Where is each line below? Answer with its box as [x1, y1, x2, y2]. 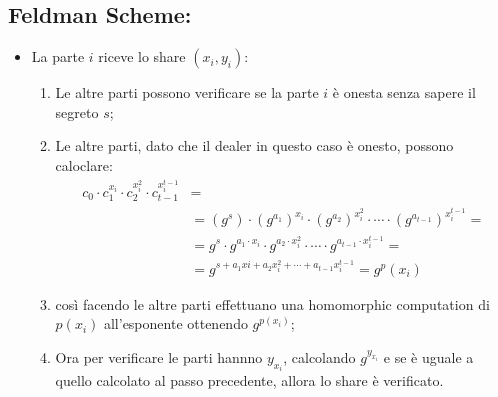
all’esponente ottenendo [103, 313, 248, 334]
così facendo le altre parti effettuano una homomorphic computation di [55, 293, 490, 314]
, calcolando [283, 346, 356, 367]
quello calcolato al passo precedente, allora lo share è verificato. [55, 370, 444, 391]
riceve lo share [98, 46, 186, 67]
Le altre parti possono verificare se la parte [55, 82, 319, 103]
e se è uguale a [383, 346, 474, 367]
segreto [55, 101, 99, 122]
